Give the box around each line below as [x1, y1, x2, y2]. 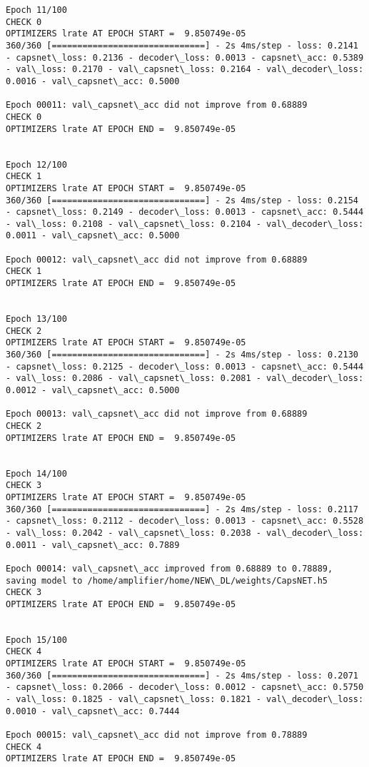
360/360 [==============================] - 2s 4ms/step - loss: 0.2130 [6, 350, 358, 360]
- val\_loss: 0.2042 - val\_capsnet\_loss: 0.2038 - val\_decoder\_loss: [6, 527, 364, 538]
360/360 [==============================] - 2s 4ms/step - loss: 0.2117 [6, 504, 358, 514]
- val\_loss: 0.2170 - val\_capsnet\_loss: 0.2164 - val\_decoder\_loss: [6, 64, 364, 75]
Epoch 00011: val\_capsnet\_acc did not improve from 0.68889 [6, 100, 308, 111]
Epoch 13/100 [6, 314, 67, 325]
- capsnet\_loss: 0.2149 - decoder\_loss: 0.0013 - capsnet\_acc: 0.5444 [6, 207, 364, 218]
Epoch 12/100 [6, 159, 67, 170]
